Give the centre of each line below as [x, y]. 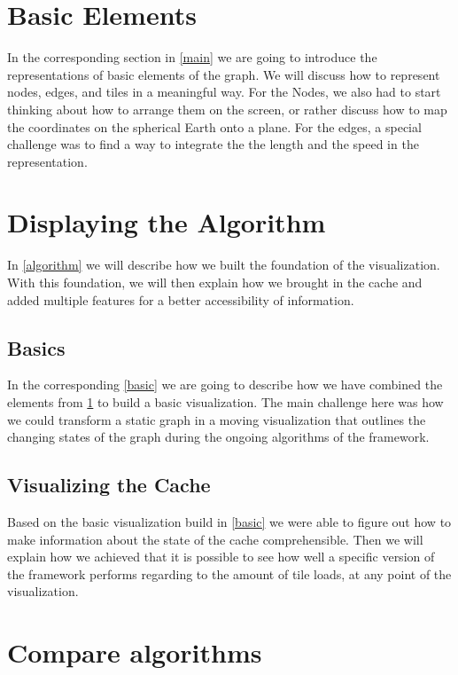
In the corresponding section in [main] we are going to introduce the [192, 57]
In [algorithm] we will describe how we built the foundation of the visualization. [224, 265]
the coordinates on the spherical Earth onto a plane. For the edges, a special [214, 126]
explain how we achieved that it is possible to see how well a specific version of [221, 557]
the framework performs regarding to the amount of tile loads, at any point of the [229, 573]
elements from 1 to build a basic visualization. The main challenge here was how [225, 401]
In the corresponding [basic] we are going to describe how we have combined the [225, 385]
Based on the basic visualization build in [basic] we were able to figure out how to [229, 521]
